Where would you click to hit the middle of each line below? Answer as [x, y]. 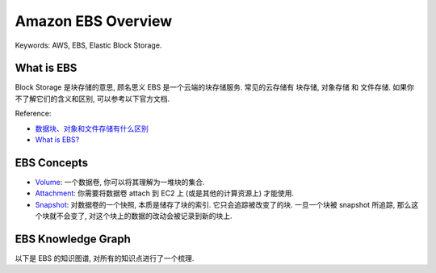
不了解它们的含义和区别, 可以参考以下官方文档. [92, 99]
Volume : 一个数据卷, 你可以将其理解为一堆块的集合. [120, 182]
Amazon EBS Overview [94, 21]
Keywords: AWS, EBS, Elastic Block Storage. [88, 45]
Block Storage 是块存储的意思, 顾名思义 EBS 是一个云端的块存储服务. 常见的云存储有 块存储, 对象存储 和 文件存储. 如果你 [215, 87]
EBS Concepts [52, 163]
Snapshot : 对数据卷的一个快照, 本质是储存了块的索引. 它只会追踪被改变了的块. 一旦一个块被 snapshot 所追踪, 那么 [223, 204]
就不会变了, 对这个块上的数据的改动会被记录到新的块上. [141, 216]
